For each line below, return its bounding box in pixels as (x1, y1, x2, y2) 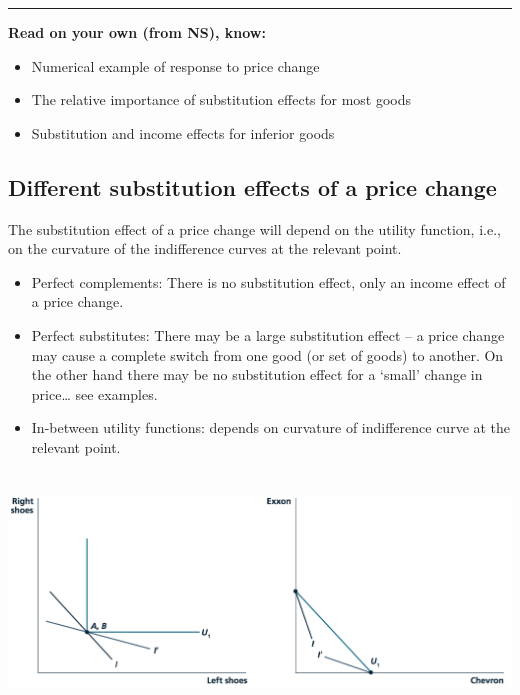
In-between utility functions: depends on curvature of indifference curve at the (31, 417, 511, 438)
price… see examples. (31, 383, 158, 404)
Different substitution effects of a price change (8, 171, 497, 202)
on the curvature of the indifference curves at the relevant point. (8, 238, 402, 259)
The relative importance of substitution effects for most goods (31, 89, 412, 110)
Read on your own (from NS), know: (8, 22, 266, 42)
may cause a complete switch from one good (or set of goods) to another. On (31, 344, 504, 365)
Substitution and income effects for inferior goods (31, 122, 335, 143)
